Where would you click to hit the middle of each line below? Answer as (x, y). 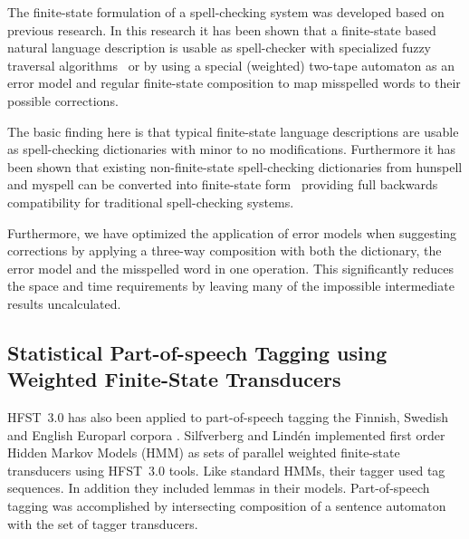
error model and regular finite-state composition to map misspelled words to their (234, 83)
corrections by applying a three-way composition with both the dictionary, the (225, 250)
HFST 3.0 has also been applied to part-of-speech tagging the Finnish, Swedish (228, 417)
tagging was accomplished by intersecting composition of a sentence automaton (227, 506)
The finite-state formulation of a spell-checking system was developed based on (226, 12)
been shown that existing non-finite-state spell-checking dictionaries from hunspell (235, 166)
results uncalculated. (64, 303)
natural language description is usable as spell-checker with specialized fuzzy (220, 48)
